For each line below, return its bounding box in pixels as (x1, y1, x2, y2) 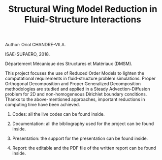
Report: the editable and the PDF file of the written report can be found (12, 145, 156, 151)
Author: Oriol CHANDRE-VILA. (5, 42, 66, 48)
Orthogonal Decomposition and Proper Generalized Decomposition (5, 81, 141, 87)
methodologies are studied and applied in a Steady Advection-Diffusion (5, 86, 150, 92)
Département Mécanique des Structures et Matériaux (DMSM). (5, 61, 133, 67)
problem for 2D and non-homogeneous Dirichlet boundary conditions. (5, 91, 147, 97)
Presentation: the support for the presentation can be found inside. (12, 135, 148, 141)
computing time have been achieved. (5, 102, 80, 108)
